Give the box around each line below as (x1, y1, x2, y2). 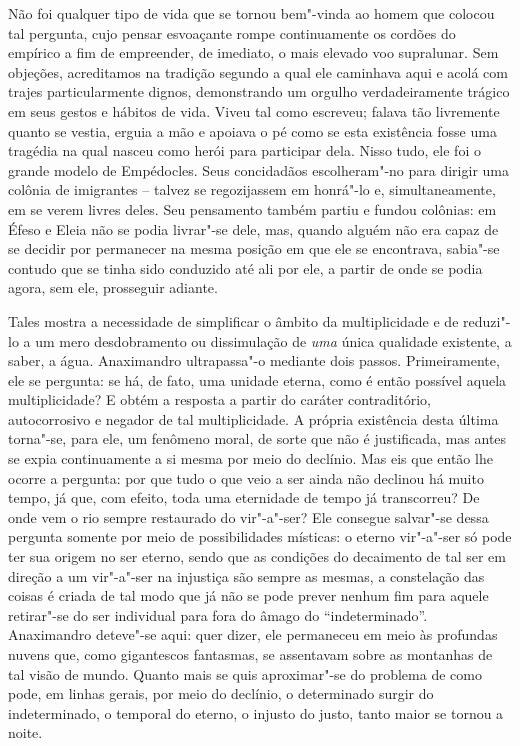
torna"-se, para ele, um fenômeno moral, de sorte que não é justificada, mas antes (8, 428, 507, 449)
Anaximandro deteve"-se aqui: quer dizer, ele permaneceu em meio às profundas (8, 624, 498, 645)
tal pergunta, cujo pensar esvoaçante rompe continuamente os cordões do (8, 22, 456, 43)
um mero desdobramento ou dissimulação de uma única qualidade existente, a (35, 330, 512, 351)
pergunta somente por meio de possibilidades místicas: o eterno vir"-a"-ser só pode (8, 526, 512, 547)
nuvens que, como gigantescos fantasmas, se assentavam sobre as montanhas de (8, 644, 493, 664)
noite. (8, 722, 43, 743)
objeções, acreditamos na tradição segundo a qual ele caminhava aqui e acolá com (8, 61, 508, 82)
